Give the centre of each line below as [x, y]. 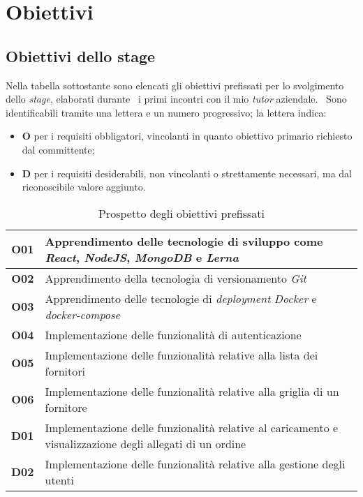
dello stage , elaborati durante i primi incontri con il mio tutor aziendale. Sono [176, 99]
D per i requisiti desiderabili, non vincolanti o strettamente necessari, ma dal [187, 173]
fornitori [65, 371]
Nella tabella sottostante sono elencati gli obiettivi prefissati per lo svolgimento [175, 85]
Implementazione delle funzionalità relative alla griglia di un [192, 391]
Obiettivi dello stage [81, 55]
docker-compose [82, 314]
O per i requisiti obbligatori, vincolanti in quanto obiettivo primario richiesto [187, 136]
